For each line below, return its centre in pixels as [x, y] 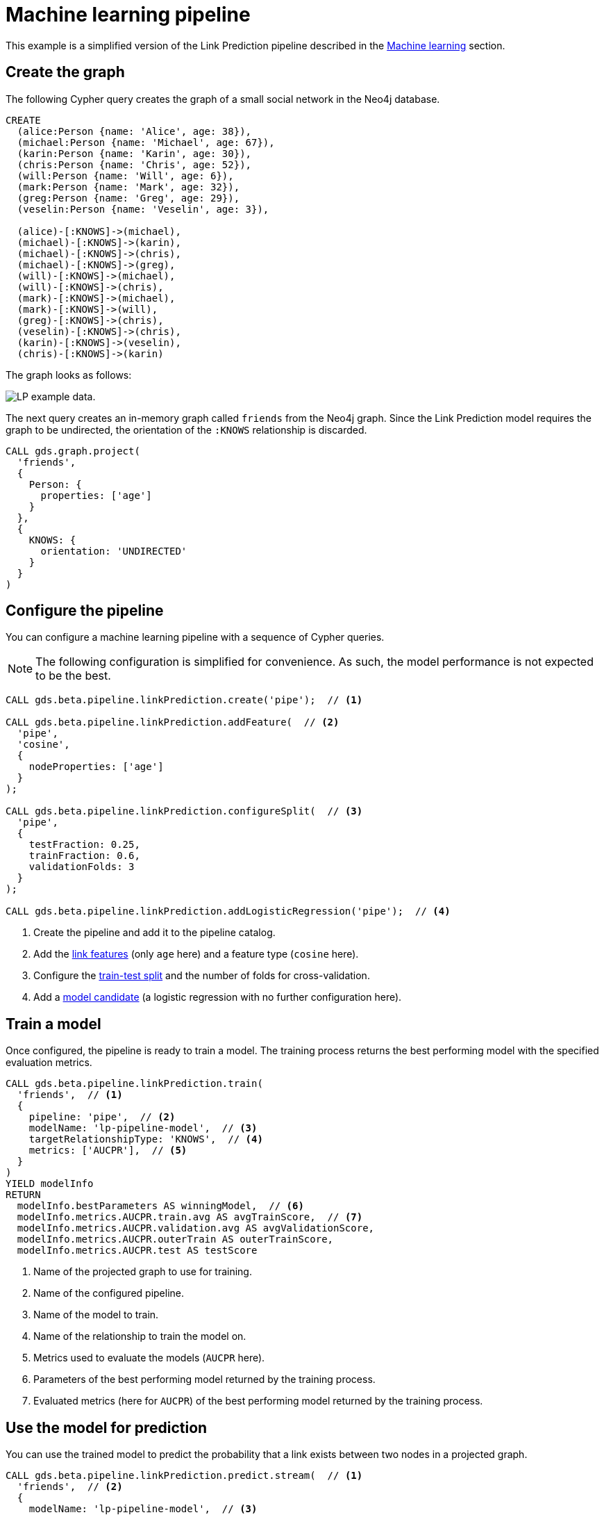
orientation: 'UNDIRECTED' [114, 551]
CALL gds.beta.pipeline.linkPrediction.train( [134, 1084]
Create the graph [65, 72]
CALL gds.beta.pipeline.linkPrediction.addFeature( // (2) [173, 722]
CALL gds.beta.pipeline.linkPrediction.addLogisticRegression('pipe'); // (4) [228, 911]
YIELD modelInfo [50, 1184]
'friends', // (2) [70, 1487]
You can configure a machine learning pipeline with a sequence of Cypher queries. [195, 637]
